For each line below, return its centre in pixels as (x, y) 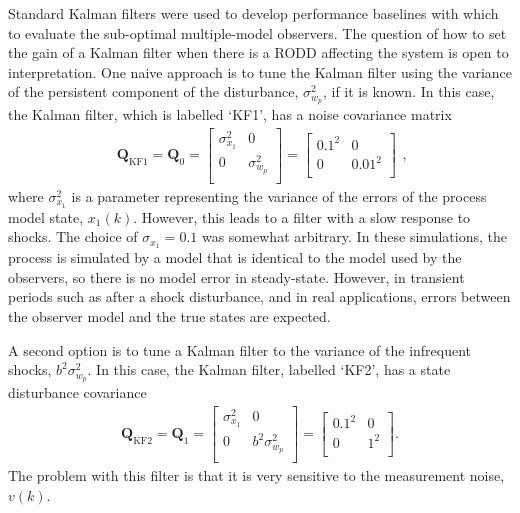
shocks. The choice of (73, 236)
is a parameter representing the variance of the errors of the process (279, 195)
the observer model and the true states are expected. (169, 315)
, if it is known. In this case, (408, 91)
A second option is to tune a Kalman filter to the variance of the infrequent (240, 349)
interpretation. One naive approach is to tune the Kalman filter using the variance (260, 71)
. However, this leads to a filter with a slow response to (302, 216)
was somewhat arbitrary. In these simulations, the (354, 236)
